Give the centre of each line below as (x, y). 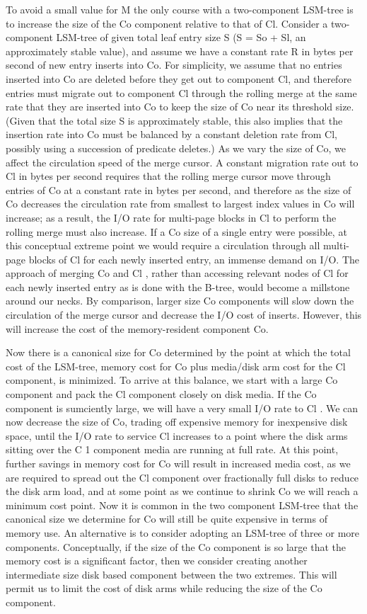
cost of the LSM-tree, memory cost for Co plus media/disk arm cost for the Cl (176, 366)
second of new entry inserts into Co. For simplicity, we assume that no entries (174, 65)
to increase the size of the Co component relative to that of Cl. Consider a (167, 23)
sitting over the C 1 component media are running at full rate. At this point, (172, 449)
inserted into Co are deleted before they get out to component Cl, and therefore (179, 78)
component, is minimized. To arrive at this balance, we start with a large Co (172, 380)
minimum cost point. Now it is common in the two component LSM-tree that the (182, 505)
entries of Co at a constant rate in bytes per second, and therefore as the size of (179, 189)
